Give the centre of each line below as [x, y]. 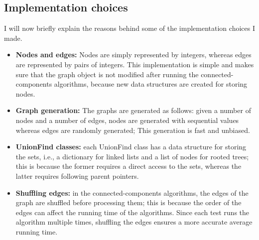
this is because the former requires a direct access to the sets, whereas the [129, 166]
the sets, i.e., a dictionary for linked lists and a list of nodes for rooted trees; [132, 156]
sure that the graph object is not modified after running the [107, 74]
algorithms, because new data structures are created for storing [151, 84]
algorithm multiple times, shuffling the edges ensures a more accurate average [134, 222]
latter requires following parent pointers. [77, 176]
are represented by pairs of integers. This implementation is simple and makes [135, 64]
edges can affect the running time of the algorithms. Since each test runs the [132, 212]
